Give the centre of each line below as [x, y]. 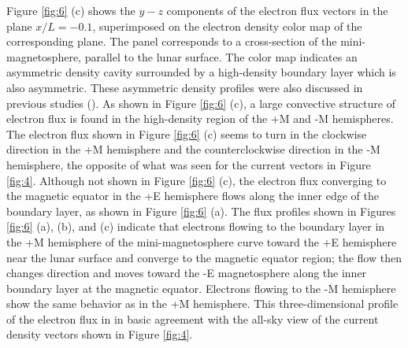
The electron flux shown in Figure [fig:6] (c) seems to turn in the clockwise [187, 133]
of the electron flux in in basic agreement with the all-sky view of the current [193, 318]
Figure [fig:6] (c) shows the [71, 10]
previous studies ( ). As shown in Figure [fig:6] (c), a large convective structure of [201, 103]
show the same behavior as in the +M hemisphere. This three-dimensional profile [202, 304]
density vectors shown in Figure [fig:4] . [100, 334]
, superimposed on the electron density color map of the [227, 26]
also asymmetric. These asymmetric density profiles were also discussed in [185, 87]
